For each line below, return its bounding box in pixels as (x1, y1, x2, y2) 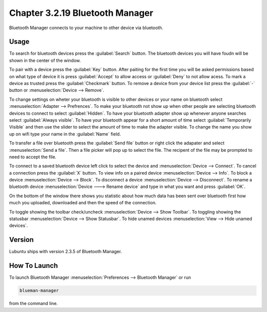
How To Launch (9, 262, 58, 270)
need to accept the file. (9, 154, 57, 160)
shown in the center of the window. (9, 57, 81, 63)
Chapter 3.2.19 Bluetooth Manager (9, 7, 153, 18)
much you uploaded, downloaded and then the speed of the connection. (9, 200, 157, 206)
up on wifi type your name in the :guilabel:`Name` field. (9, 131, 121, 137)
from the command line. (9, 301, 58, 307)
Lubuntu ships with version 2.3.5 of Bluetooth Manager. (9, 249, 122, 255)
